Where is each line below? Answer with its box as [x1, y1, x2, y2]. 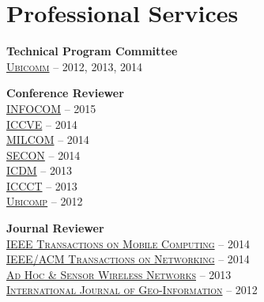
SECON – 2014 [6, 146, 81, 163]
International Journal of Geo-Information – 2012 [6, 281, 258, 298]
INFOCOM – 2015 [6, 100, 96, 116]
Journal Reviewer [6, 220, 104, 236]
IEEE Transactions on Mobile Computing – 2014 [6, 235, 250, 251]
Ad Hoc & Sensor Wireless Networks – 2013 [6, 266, 232, 282]
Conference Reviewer [6, 85, 124, 101]
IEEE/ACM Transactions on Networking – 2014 [6, 251, 250, 267]
